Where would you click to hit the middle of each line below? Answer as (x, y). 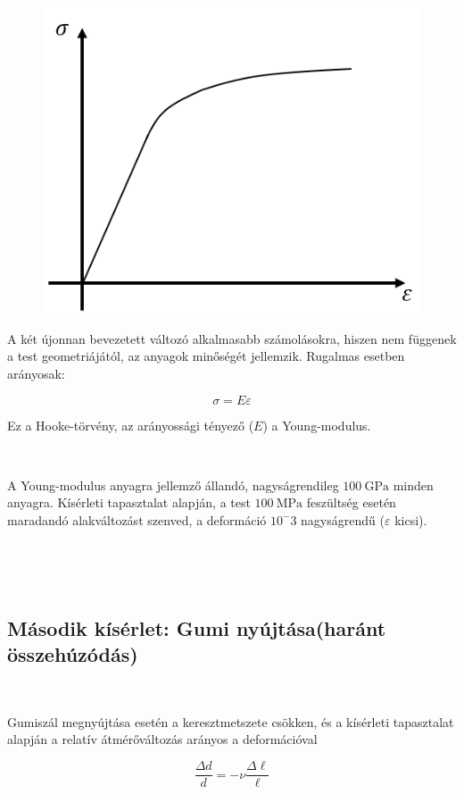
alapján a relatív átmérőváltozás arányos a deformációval (162, 739)
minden (413, 485)
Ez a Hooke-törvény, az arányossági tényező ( (131, 425)
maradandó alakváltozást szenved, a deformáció (137, 519)
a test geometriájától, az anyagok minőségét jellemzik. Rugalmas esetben (206, 356)
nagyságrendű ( (343, 519)
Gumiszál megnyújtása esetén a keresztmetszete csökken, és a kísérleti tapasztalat (231, 721)
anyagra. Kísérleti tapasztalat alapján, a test (129, 502)
